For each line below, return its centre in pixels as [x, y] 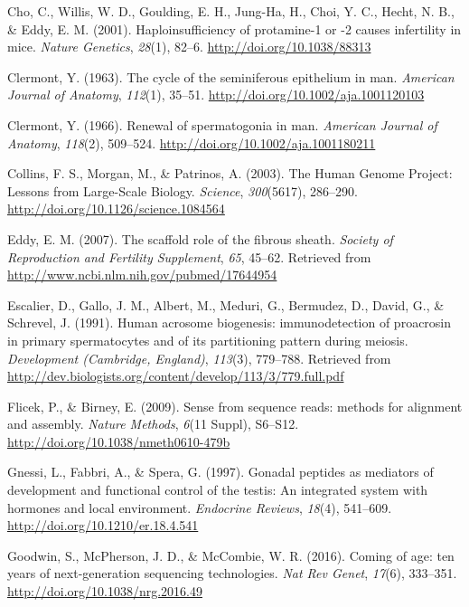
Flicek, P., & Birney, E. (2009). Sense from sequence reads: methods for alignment [235, 406]
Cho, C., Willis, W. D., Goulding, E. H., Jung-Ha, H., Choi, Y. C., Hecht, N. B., [231, 11]
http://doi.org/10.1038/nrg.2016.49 [105, 591]
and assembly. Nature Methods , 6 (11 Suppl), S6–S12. [153, 424]
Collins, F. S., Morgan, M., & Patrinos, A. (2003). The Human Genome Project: [230, 173]
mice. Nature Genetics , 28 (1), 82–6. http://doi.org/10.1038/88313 [189, 47]
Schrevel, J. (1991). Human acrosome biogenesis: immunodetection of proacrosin [230, 322]
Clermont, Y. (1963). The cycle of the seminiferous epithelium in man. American [231, 76]
